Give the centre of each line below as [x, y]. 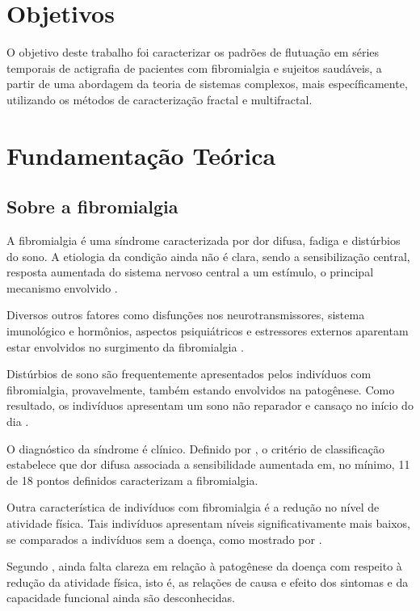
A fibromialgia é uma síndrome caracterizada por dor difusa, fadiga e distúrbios [204, 240]
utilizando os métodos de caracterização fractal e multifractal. [160, 99]
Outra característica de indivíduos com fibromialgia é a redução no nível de [193, 507]
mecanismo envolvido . [62, 287]
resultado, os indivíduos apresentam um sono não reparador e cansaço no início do [210, 405]
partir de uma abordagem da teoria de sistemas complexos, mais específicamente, [207, 84]
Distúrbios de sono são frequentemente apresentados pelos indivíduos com [189, 374]
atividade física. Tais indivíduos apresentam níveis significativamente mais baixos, [208, 523]
